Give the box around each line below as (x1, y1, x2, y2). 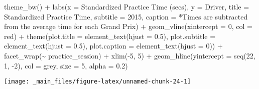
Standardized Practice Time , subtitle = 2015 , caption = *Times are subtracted (4, 11, 248, 21)
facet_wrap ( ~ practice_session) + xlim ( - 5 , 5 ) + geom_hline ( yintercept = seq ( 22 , (4, 50, 255, 60)
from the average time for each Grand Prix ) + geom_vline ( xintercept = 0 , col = (4, 21, 252, 31)
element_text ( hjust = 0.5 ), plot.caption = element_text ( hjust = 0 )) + (4, 40, 223, 51)
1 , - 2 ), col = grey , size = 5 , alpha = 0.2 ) (4, 60, 128, 70)
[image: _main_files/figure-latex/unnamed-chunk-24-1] (4, 78, 191, 85)
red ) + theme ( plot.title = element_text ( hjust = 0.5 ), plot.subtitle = (4, 30, 216, 41)
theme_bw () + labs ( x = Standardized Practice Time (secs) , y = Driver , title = (4, 1, 249, 11)
